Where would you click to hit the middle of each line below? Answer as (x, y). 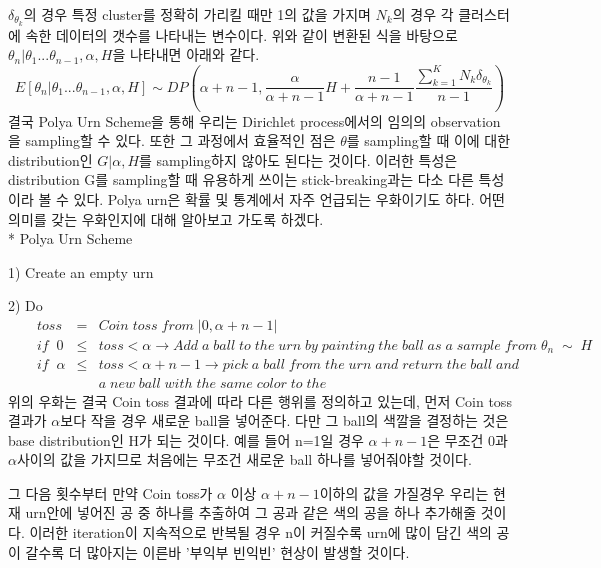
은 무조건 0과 (467, 439)
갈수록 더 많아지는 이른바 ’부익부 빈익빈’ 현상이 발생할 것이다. (217, 551)
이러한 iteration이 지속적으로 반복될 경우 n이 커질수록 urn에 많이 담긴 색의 (260, 532)
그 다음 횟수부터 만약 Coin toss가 (110, 492)
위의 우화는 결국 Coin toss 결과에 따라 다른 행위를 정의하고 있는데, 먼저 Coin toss (260, 400)
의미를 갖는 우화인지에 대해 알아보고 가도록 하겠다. (166, 218)
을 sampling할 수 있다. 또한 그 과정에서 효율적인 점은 (172, 140)
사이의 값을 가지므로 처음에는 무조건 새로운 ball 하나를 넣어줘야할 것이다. (244, 459)
